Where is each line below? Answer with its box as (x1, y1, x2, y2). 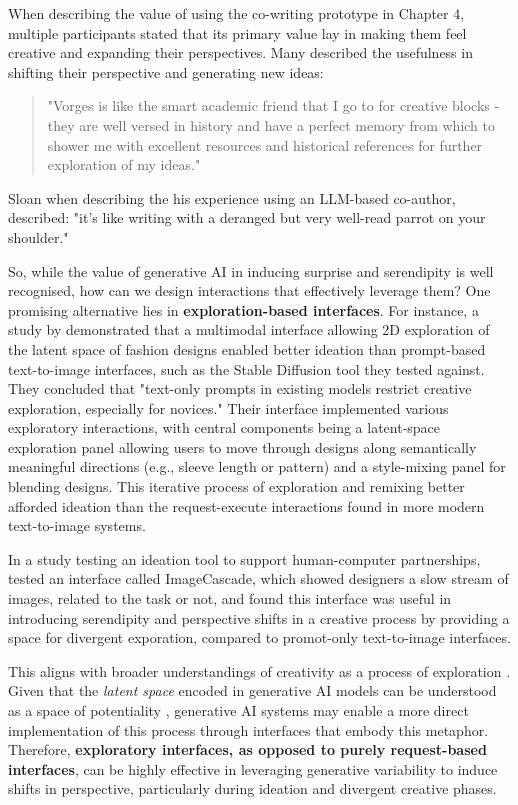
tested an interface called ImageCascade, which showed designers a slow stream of (8, 568, 509, 589)
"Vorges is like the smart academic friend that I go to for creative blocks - (47, 95, 500, 116)
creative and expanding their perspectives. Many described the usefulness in (8, 42, 473, 63)
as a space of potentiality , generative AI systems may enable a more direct (8, 700, 469, 720)
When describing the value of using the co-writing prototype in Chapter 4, (8, 3, 465, 23)
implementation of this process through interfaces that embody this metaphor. (8, 719, 489, 740)
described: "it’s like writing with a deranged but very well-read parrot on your (8, 207, 486, 228)
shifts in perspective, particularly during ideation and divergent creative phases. (8, 778, 497, 799)
